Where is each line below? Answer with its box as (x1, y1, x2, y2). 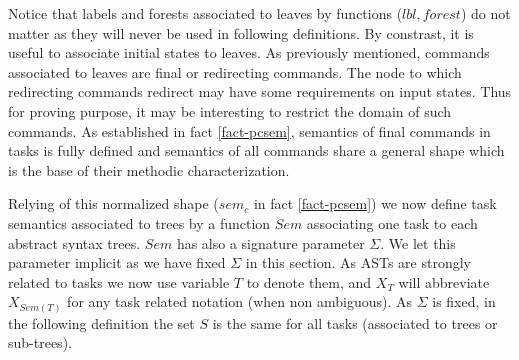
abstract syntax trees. (8, 232, 141, 253)
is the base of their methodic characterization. (8, 159, 290, 180)
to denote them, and (246, 271, 372, 292)
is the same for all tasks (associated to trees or (212, 312, 498, 333)
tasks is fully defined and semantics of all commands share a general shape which (8, 140, 505, 161)
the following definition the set (8, 312, 195, 333)
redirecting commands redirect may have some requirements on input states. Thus (8, 81, 512, 102)
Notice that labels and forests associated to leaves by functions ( (8, 3, 403, 23)
